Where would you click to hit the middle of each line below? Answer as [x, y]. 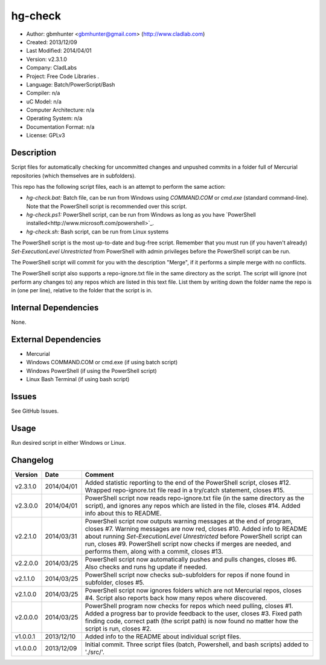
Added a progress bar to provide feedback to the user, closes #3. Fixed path [193, 613]
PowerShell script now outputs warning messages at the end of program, [189, 521]
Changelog [32, 460]
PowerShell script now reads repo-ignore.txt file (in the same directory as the [195, 498]
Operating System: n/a [54, 119]
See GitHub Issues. [35, 411]
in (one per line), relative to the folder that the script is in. [82, 290]
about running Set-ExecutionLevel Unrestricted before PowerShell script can [193, 536]
